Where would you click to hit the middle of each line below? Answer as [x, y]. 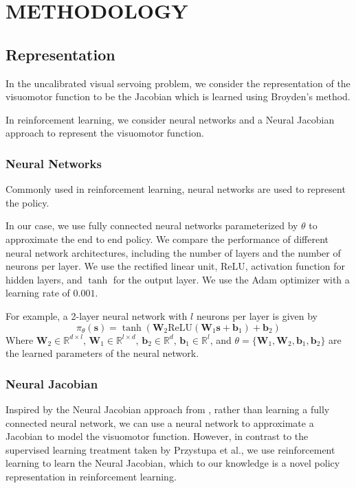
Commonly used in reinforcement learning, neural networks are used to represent [176, 189]
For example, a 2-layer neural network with [97, 315]
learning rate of [38, 293]
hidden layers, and [44, 279]
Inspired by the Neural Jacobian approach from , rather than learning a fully [168, 409]
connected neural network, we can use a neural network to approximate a [160, 422]
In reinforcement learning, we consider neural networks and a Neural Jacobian [170, 119]
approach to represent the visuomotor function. [105, 133]
